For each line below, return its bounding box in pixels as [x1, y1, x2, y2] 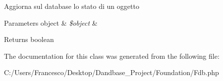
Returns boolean [4, 34, 54, 44]
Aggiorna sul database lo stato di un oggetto [4, 1, 139, 11]
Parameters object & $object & [4, 17, 98, 28]
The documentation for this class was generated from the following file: [4, 50, 220, 61]
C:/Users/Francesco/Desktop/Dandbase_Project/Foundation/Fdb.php [4, 67, 219, 78]
